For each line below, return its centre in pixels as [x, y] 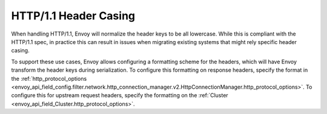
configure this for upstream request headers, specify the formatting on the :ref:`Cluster [120, 95]
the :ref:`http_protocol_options [49, 78]
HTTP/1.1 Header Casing [73, 16]
